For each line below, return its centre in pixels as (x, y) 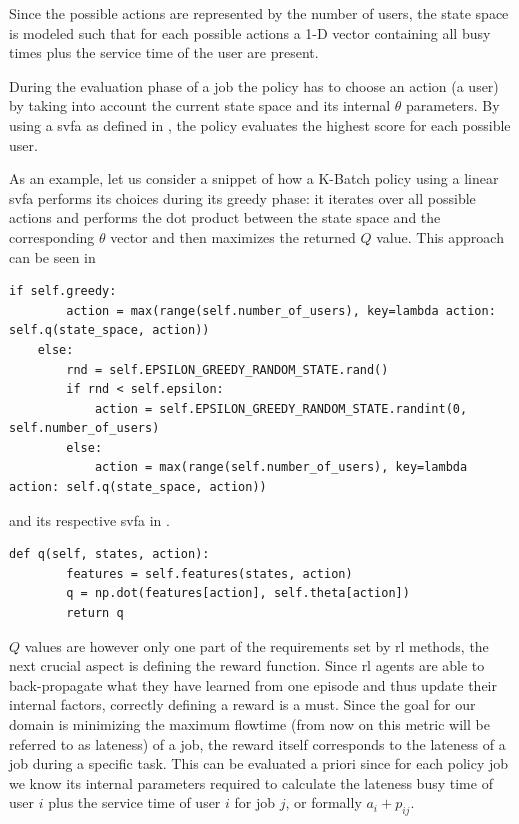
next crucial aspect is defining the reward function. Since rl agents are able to (247, 665)
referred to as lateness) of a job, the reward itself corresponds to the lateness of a (257, 743)
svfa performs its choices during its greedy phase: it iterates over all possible (242, 197)
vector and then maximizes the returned (233, 236)
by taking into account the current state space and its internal (200, 105)
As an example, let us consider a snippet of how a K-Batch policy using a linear (254, 178)
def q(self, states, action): (109, 554)
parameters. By (452, 105)
